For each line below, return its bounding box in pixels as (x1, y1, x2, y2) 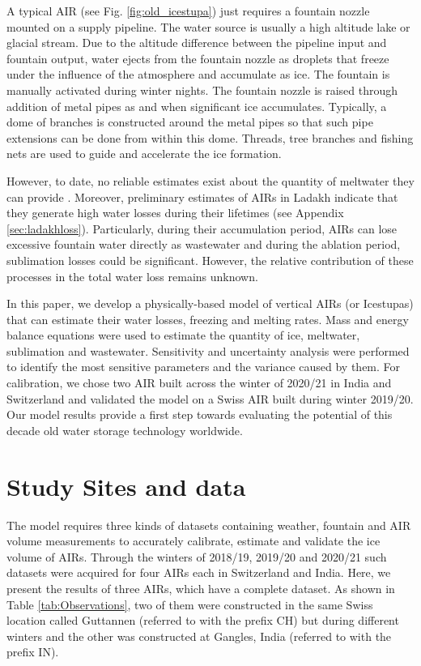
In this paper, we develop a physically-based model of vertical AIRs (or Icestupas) (6, 295, 414, 312)
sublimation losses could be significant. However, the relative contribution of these (6, 251, 414, 268)
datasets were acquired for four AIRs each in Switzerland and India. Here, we (6, 564, 391, 581)
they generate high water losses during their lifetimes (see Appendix (6, 204, 344, 221)
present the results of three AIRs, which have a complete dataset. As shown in (6, 579, 395, 596)
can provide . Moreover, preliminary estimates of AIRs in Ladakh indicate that (6, 188, 398, 205)
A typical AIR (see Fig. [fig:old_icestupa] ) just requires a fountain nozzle (6, 2, 370, 19)
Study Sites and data (6, 469, 246, 502)
